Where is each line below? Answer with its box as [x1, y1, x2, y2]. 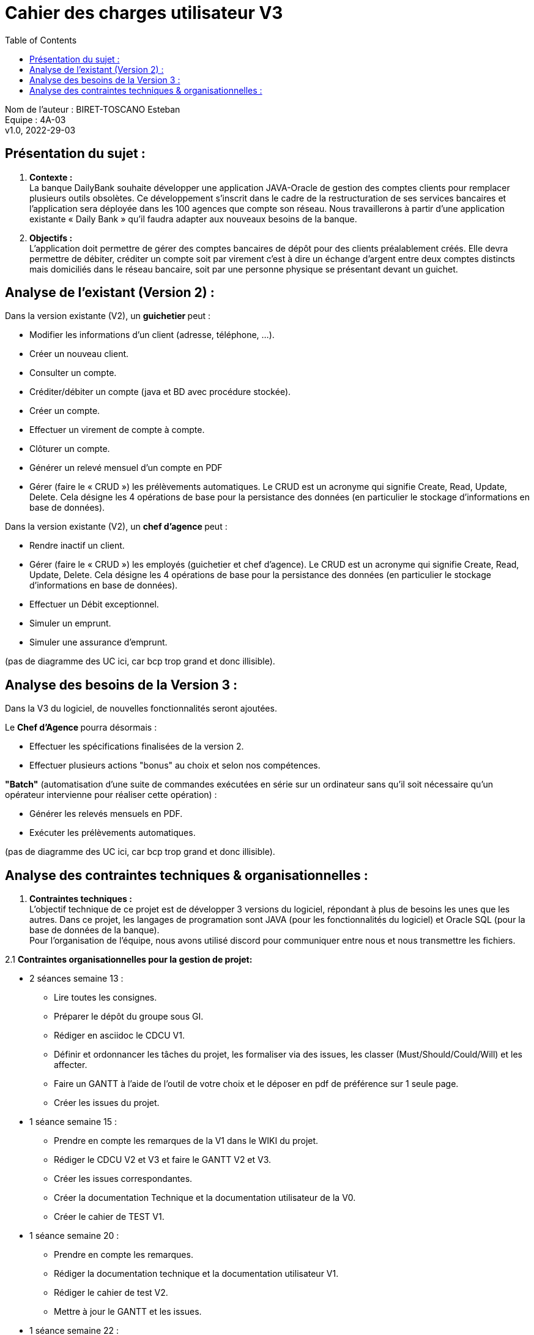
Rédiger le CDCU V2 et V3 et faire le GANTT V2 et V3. [54, 1154, 272, 1165]
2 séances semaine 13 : [29, 973, 124, 984]
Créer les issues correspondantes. [54, 1173, 193, 1184]
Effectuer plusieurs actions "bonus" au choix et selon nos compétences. [29, 760, 321, 771]
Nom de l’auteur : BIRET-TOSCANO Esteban [5, 103, 180, 115]
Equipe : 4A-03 [5, 114, 66, 125]
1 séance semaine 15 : [29, 1116, 117, 1127]
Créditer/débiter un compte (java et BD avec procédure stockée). [29, 386, 291, 397]
